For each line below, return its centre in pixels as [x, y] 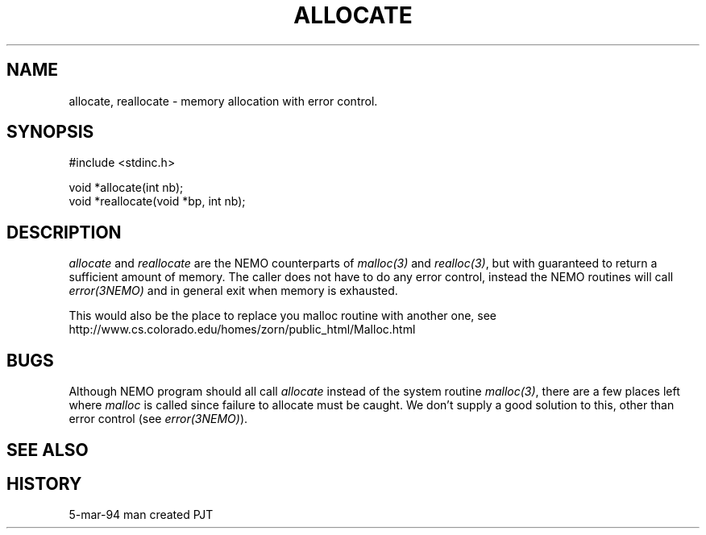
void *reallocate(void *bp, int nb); [157, 201]
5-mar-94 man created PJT [141, 515]
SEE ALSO [48, 450]
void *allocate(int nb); [126, 188]
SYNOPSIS [50, 132]
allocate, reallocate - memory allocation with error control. [223, 101]
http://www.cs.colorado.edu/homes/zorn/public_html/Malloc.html [242, 330]
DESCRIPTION [64, 232]
